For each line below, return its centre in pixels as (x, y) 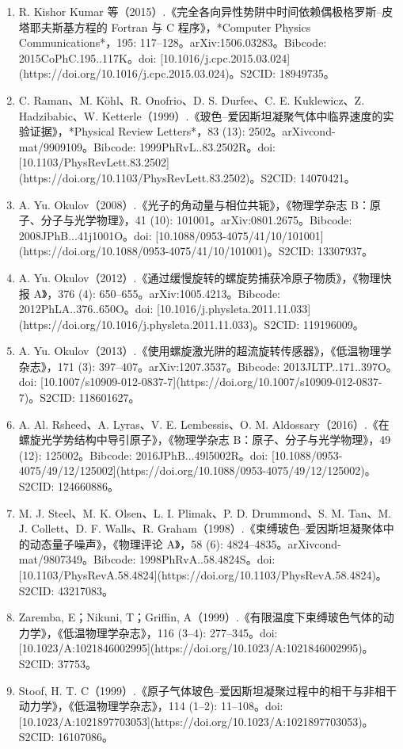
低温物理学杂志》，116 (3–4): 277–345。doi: (170, 632)
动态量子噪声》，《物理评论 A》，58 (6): (126, 543)
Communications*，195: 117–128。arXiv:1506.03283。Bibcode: (173, 42)
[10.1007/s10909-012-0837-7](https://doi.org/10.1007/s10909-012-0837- (211, 382)
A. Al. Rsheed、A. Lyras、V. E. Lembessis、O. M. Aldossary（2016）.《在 (204, 424)
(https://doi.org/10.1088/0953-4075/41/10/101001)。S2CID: (166, 251)
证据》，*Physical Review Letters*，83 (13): (137, 131)
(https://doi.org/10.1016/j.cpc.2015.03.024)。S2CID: (147, 73)
